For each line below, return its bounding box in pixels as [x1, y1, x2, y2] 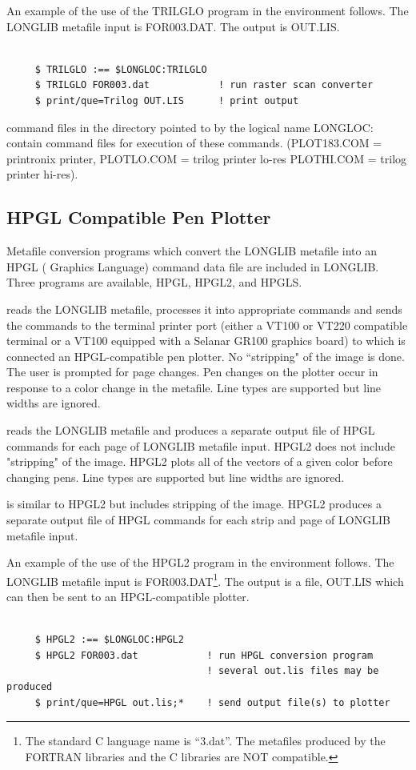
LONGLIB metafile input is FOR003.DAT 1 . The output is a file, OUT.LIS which [6, 570, 404, 589]
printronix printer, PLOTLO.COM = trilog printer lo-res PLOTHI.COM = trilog [6, 150, 407, 166]
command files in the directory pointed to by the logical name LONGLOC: [6, 118, 374, 135]
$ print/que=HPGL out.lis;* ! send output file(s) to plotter [34, 696, 390, 708]
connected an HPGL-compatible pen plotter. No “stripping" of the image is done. [6, 347, 405, 364]
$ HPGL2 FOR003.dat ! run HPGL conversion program [34, 649, 374, 661]
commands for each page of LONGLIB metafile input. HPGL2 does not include [6, 437, 395, 454]
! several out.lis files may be [206, 665, 379, 677]
